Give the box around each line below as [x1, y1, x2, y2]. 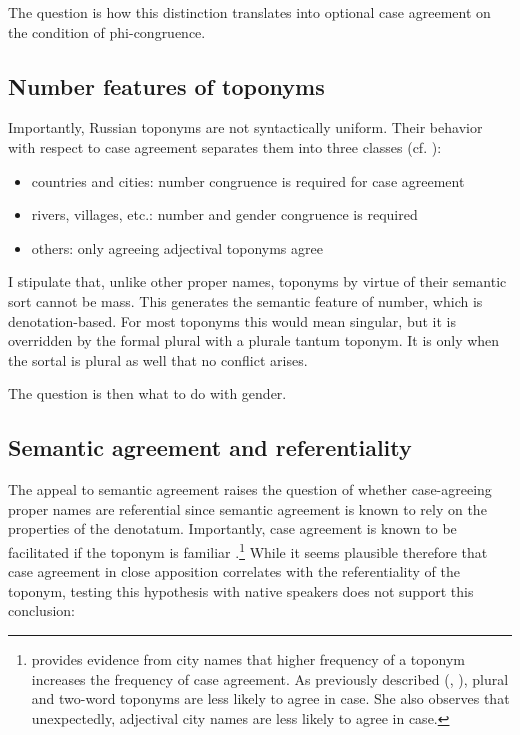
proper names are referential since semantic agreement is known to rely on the [8, 498, 487, 519]
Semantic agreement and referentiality [8, 432, 412, 463]
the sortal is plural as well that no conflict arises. [8, 349, 308, 370]
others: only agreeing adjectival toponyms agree [31, 237, 323, 258]
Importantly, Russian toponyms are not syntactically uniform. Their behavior [8, 117, 483, 138]
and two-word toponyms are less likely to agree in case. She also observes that [31, 688, 510, 709]
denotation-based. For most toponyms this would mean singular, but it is [8, 310, 456, 331]
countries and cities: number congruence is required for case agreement [31, 170, 465, 191]
